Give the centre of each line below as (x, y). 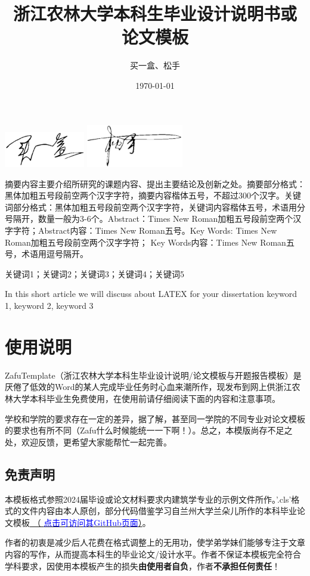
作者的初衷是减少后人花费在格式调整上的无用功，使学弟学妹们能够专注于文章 (155, 542)
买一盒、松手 (155, 65)
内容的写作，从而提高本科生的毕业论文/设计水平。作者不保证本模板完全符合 (153, 554)
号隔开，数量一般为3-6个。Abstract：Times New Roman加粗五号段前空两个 (149, 219)
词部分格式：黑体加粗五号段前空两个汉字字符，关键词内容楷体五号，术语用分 (155, 207)
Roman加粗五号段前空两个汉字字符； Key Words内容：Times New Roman (145, 242)
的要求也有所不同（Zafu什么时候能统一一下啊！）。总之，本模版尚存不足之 (149, 430)
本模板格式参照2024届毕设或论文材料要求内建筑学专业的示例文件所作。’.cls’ (148, 499)
